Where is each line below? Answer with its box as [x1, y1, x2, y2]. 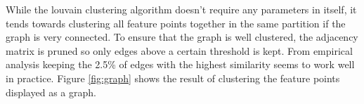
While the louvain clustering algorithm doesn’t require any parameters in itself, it [6, 2, 357, 16]
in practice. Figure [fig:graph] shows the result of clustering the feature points [6, 70, 340, 85]
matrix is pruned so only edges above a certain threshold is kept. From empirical [6, 43, 353, 58]
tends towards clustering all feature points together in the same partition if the [6, 15, 346, 30]
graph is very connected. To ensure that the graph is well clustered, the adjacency [6, 30, 358, 44]
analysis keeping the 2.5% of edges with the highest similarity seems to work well [6, 57, 355, 72]
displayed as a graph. [6, 84, 96, 99]
